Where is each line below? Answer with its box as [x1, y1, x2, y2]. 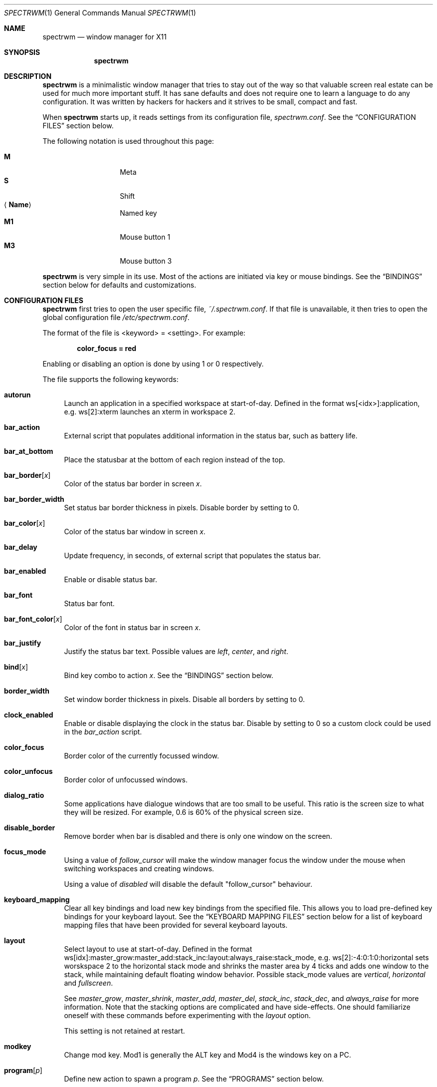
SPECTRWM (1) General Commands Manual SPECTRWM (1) [4, 8, 196, 17]
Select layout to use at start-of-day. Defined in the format [64, 945, 252, 953]
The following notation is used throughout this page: [42, 137, 214, 145]
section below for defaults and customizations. [42, 281, 197, 289]
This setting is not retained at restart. [64, 1027, 185, 1035]
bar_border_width [4, 495, 64, 503]
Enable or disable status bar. [64, 575, 157, 584]
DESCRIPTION [4, 72, 52, 80]
